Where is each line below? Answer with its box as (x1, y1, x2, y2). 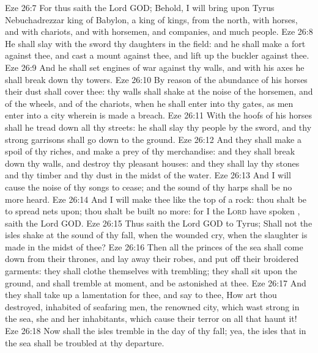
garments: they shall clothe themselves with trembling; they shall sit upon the (5, 264, 297, 277)
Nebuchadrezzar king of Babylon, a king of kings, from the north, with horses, (5, 13, 298, 26)
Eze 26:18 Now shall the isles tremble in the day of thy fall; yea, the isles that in (5, 324, 306, 337)
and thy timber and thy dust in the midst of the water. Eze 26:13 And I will (5, 169, 291, 181)
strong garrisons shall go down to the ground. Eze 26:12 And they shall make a (5, 133, 301, 145)
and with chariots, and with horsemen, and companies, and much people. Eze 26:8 (5, 25, 313, 38)
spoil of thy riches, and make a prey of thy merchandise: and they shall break (5, 145, 295, 158)
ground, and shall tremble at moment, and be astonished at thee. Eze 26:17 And (5, 276, 306, 289)
